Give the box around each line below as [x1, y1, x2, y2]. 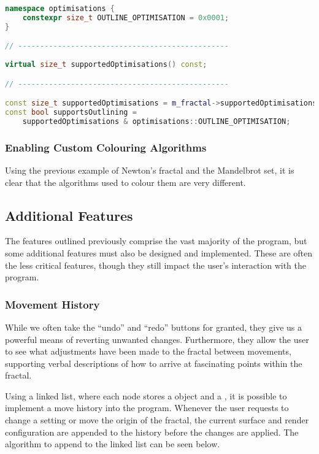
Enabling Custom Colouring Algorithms [5, 139, 207, 155]
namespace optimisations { [5, 4, 115, 13]
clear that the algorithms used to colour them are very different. [5, 175, 246, 188]
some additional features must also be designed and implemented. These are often [5, 246, 313, 259]
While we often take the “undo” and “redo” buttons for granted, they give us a [5, 320, 302, 333]
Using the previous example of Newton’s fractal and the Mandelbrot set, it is [5, 163, 294, 176]
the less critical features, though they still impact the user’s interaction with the [5, 258, 306, 271]
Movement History [5, 296, 100, 312]
